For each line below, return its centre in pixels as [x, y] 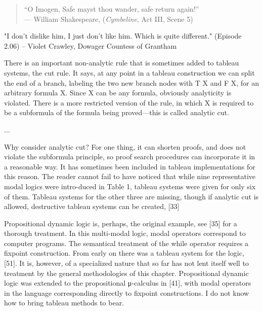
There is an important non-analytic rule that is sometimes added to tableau [122, 63]
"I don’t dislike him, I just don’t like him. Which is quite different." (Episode [123, 36]
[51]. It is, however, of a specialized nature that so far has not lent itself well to [126, 263]
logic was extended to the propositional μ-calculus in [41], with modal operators [128, 283]
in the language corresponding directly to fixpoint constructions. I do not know [127, 292]
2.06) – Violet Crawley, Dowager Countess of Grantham [91, 45]
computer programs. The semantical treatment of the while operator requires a [126, 243]
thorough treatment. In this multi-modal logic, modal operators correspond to [125, 233]
